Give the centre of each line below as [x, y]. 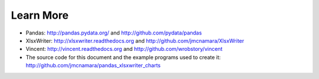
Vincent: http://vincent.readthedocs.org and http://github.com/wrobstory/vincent [124, 49]
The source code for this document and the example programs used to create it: [123, 57]
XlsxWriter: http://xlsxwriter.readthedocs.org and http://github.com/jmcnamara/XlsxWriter [135, 40]
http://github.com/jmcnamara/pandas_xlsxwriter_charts [93, 66]
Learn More [40, 15]
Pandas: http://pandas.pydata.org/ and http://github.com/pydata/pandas [114, 33]
